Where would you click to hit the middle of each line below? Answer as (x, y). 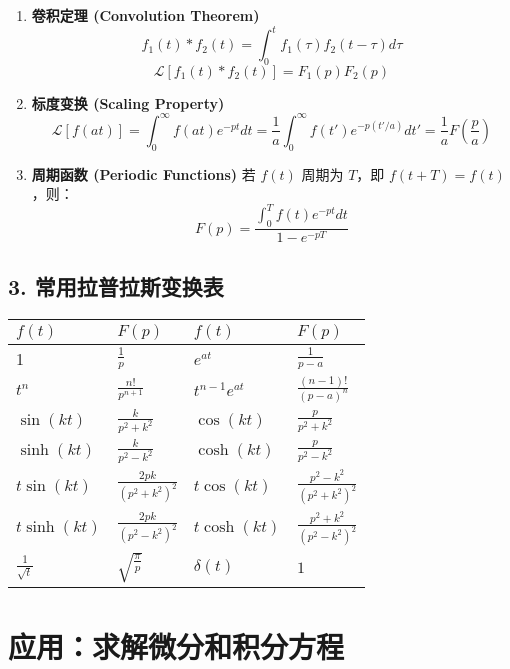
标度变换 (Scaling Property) (128, 102)
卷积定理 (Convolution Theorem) (145, 15)
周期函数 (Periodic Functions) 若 (143, 173)
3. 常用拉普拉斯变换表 (116, 285)
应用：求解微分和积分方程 (176, 645)
